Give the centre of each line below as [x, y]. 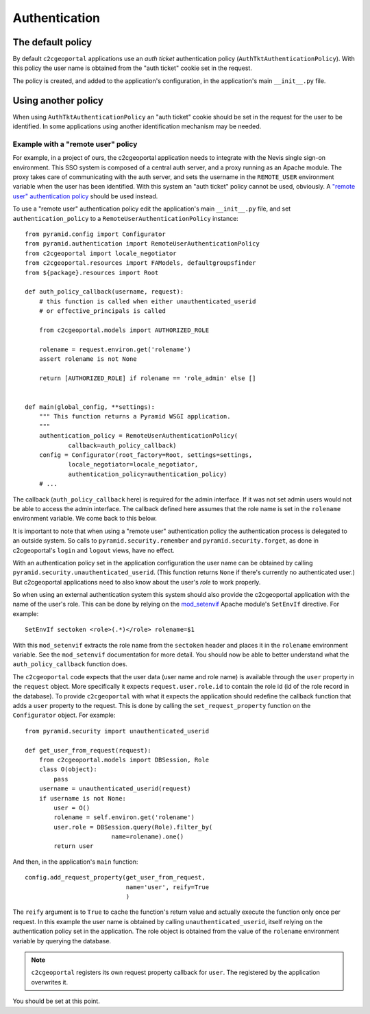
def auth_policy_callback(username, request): [104, 292]
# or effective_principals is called [102, 311]
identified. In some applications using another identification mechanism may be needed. [137, 126]
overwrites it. [50, 982]
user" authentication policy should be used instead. [85, 196]
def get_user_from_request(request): [88, 750]
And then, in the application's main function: [75, 862]
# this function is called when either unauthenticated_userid [147, 301]
